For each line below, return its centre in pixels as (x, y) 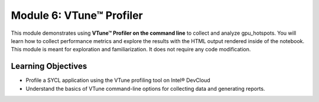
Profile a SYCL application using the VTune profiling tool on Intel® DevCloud (118, 80)
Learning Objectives (49, 66)
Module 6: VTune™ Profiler (77, 15)
